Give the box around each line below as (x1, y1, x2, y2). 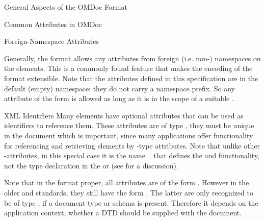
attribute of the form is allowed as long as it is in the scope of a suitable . (4, 93, 234, 104)
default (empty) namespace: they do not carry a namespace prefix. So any (4, 83, 235, 93)
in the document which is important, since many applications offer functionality (4, 130, 253, 140)
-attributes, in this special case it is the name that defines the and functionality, (4, 150, 260, 161)
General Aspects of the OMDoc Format (4, 2, 127, 12)
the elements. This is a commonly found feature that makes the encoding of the (4, 63, 253, 73)
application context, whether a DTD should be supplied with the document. (4, 207, 242, 218)
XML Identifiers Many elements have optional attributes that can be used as (4, 110, 244, 120)
